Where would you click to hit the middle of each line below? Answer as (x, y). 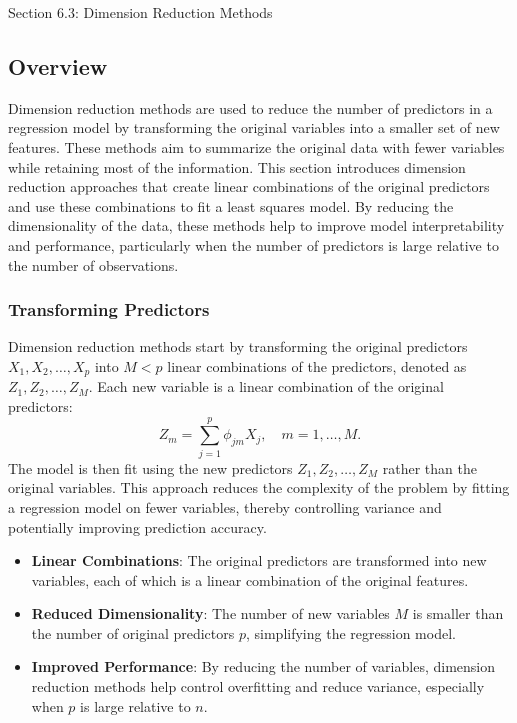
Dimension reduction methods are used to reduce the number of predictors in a (250, 107)
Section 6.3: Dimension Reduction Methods (140, 12)
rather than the (429, 467)
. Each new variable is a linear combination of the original (266, 386)
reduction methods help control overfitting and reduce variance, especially (258, 686)
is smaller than (458, 613)
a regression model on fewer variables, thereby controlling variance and (225, 506)
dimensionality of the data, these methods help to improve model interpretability (256, 225)
